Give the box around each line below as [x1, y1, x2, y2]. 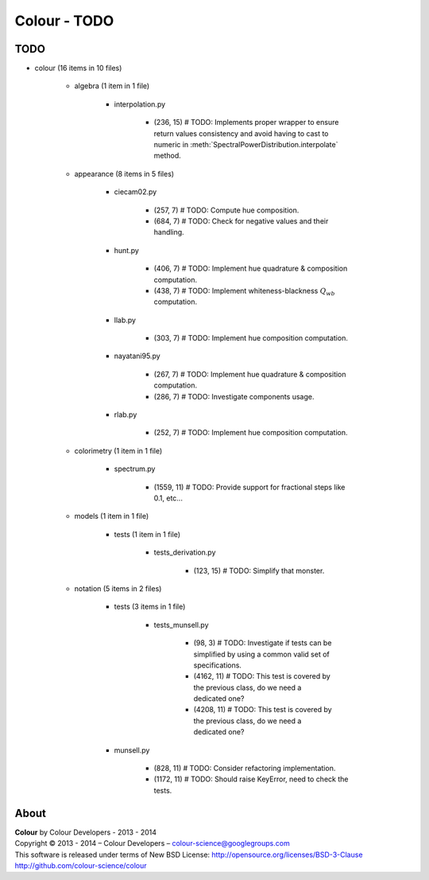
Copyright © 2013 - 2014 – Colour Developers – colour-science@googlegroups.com [14, 839, 290, 848]
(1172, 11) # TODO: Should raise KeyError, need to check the [153, 774, 349, 784]
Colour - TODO [14, 12, 114, 29]
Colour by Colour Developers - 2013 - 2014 [14, 827, 157, 837]
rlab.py [114, 410, 137, 419]
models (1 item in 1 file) [74, 512, 149, 521]
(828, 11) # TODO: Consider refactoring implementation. [153, 764, 336, 773]
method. [153, 151, 182, 161]
